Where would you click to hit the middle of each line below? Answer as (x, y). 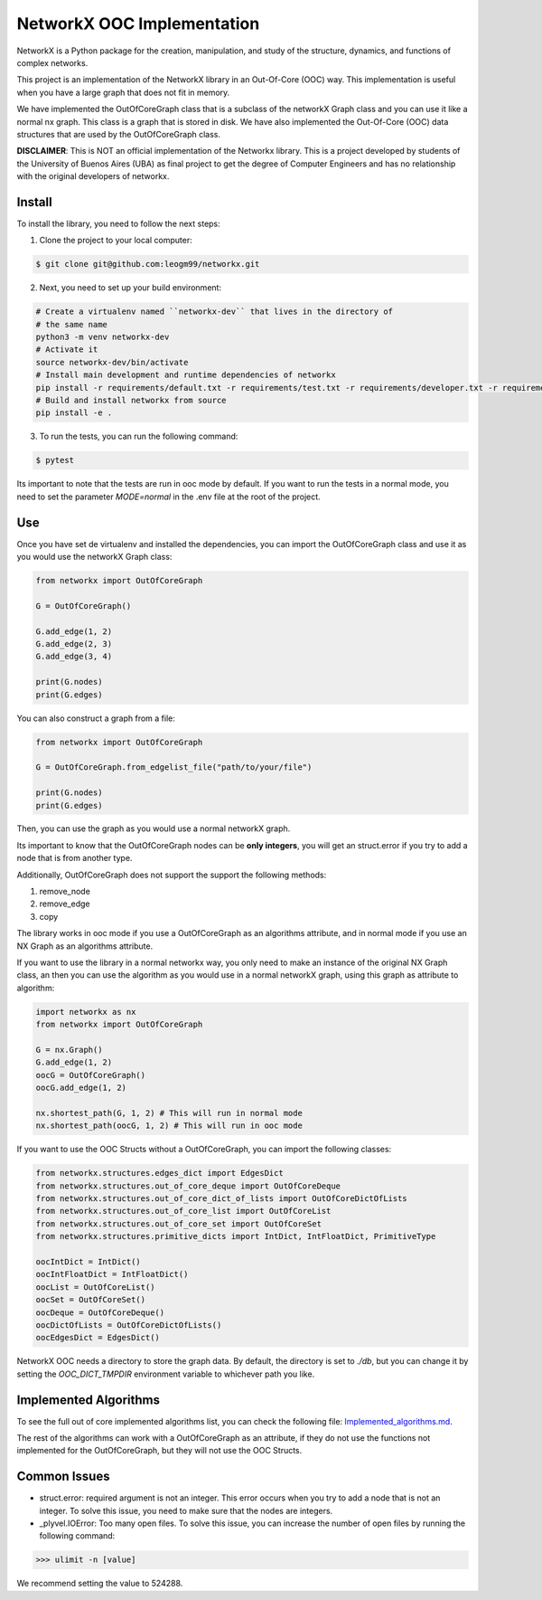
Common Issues (63, 1477)
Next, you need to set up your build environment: (130, 288)
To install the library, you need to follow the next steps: (118, 223)
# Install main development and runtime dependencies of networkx (186, 375)
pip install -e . (74, 413)
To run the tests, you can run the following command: (139, 436)
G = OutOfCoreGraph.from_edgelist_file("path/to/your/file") (174, 767)
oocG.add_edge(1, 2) (81, 1088)
